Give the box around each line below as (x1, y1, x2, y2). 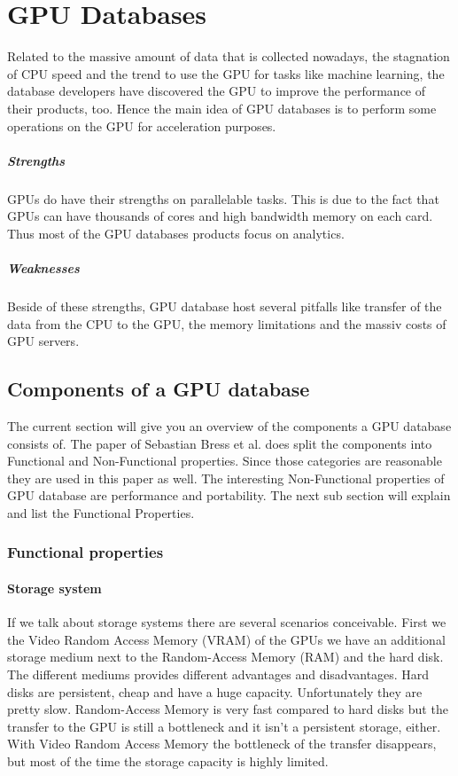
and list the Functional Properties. (7, 503, 195, 521)
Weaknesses (7, 259, 80, 278)
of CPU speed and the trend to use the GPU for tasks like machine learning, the (7, 64, 445, 82)
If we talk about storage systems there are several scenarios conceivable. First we (7, 613, 446, 631)
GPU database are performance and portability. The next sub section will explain (7, 486, 451, 505)
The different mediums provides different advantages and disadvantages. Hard (7, 664, 430, 683)
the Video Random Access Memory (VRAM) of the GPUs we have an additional (7, 630, 446, 648)
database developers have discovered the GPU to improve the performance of (7, 82, 426, 100)
